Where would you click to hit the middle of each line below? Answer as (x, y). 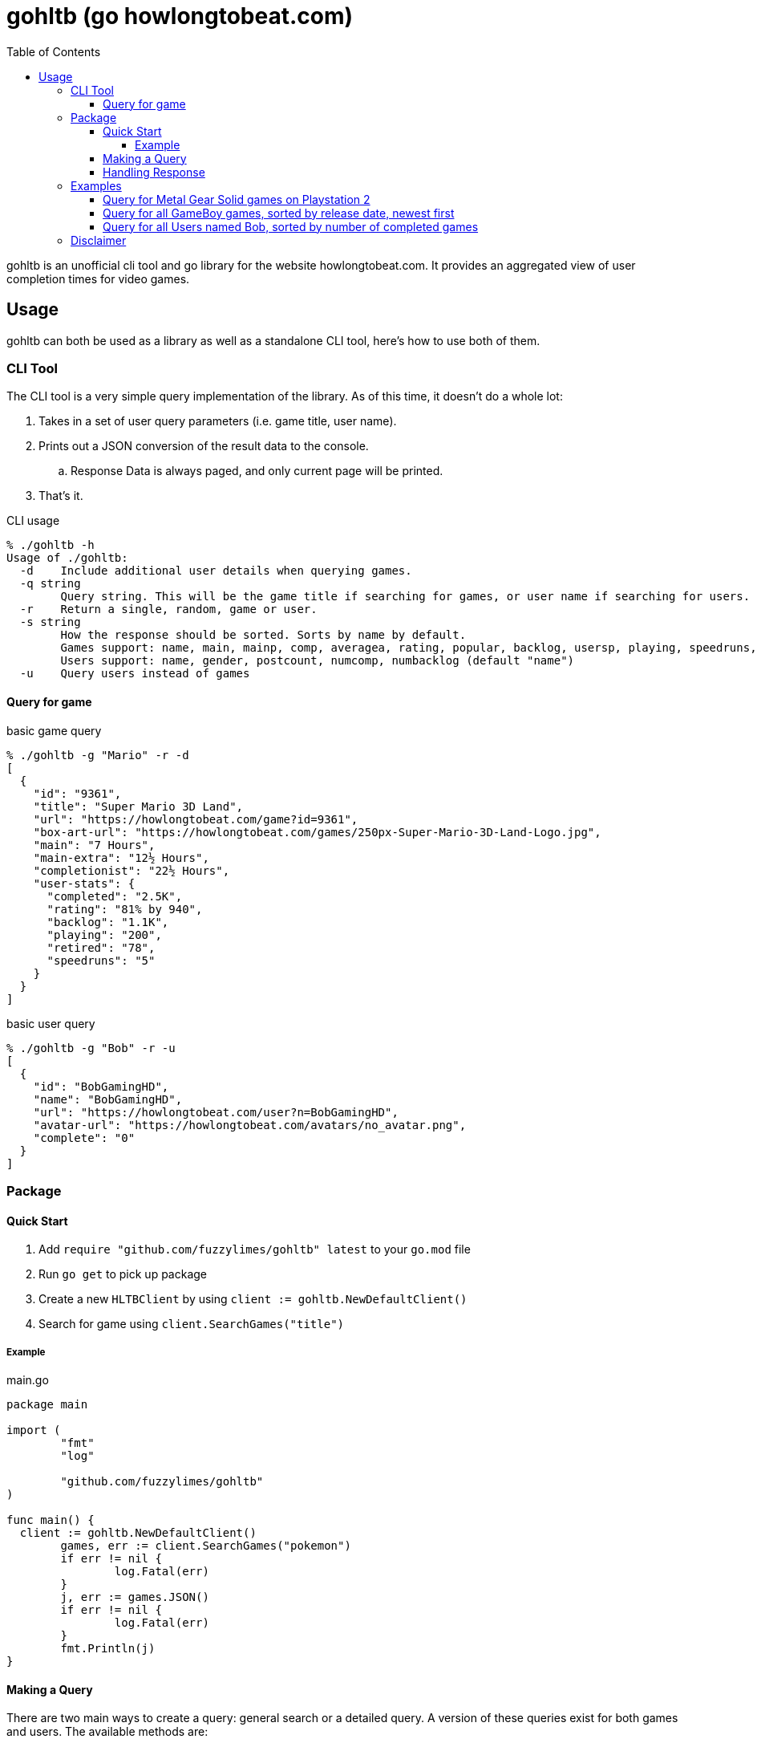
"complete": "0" (84, 1138)
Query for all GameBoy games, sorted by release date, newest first (279, 213)
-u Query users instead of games (135, 674)
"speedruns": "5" (101, 960)
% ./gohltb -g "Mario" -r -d (98, 755)
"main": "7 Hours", (94, 845)
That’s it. (61, 496)
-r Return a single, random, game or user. (168, 609)
